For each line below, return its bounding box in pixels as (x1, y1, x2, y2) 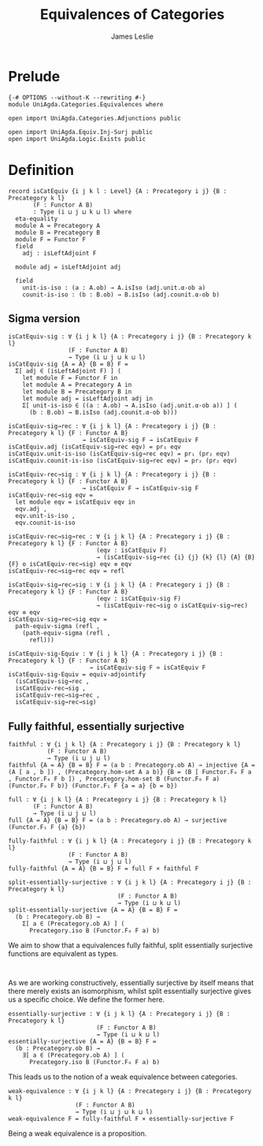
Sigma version (8, 312, 80, 326)
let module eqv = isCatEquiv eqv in (15, 498, 135, 506)
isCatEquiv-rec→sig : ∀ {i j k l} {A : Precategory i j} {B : (8, 471, 217, 478)
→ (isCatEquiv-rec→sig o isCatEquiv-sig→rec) (95, 601, 248, 610)
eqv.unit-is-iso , (15, 512, 76, 520)
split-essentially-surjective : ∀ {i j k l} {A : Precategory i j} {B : (8, 879, 252, 887)
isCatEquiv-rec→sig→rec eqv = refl (8, 567, 125, 575)
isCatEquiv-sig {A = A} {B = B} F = (8, 360, 128, 368)
